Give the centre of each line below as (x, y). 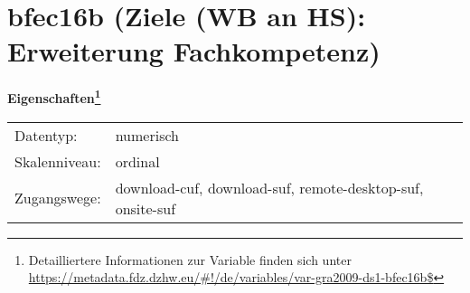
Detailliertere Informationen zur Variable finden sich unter (190, 259)
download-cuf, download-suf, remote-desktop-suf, (269, 187)
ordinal (137, 161)
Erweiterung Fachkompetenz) (194, 51)
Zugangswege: (58, 198)
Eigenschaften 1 (54, 96)
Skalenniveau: (58, 161)
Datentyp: (46, 135)
